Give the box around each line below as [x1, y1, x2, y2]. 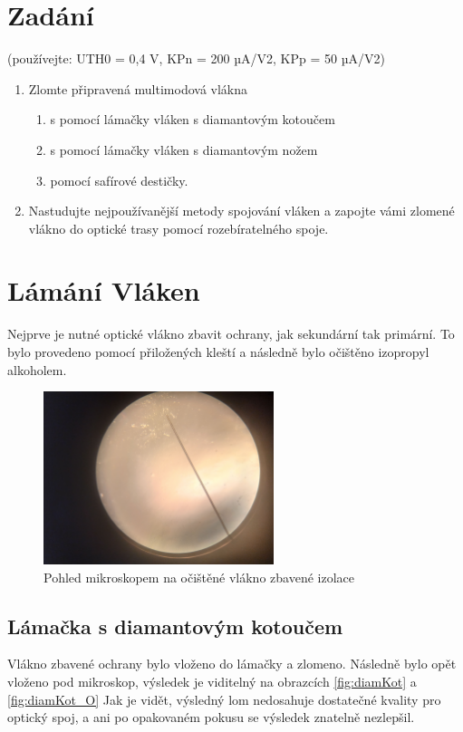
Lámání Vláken [7, 272, 200, 309]
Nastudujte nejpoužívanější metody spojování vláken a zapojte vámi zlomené [28, 201, 455, 220]
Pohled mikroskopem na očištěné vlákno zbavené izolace [43, 567, 354, 586]
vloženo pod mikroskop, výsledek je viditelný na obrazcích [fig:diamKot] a [7, 671, 417, 690]
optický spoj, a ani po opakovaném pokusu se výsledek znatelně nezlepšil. [7, 708, 415, 727]
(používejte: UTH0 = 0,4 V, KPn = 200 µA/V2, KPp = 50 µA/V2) [7, 49, 385, 68]
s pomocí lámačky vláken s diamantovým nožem [50, 140, 318, 159]
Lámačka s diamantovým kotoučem [7, 612, 343, 640]
